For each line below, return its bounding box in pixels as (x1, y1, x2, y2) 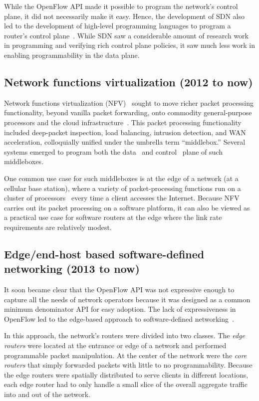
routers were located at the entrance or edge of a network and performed (4, 340, 227, 351)
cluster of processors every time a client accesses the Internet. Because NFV (4, 193, 240, 203)
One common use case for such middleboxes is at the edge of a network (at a (4, 173, 239, 183)
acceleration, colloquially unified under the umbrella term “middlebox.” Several (4, 137, 246, 147)
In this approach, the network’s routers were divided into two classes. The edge (4, 330, 245, 341)
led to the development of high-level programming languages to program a (4, 20, 231, 31)
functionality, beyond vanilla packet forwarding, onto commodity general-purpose (4, 107, 252, 118)
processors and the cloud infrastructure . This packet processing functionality (4, 117, 242, 127)
